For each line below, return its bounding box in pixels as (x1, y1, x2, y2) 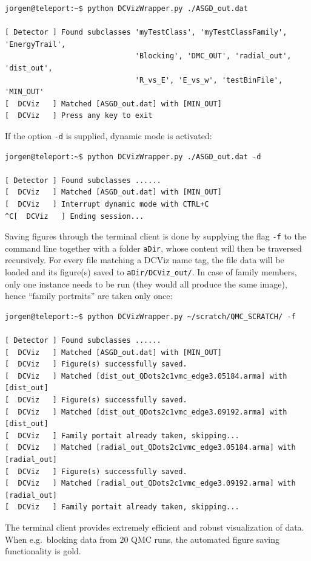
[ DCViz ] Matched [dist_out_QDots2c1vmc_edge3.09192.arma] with (5, 407, 287, 416)
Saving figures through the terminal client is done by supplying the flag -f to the (5, 230, 306, 243)
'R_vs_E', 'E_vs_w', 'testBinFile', (135, 75, 283, 84)
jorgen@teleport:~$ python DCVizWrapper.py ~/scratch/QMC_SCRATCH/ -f (5, 312, 296, 321)
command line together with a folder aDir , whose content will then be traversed (5, 241, 302, 254)
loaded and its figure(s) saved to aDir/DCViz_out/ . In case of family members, (5, 266, 297, 278)
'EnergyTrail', (5, 40, 66, 49)
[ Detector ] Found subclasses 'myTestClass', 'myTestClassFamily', (5, 28, 287, 37)
